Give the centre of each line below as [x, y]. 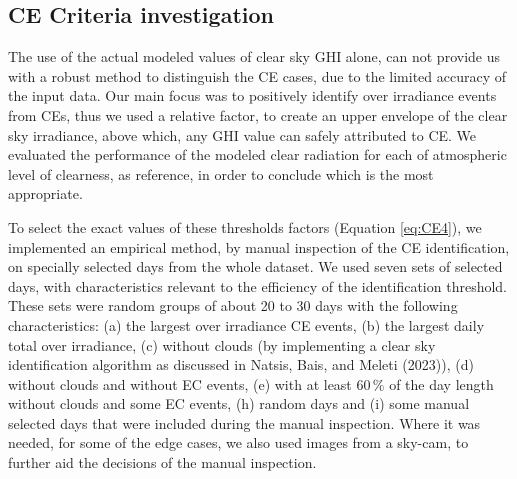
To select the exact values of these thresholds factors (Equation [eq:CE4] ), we [245, 226]
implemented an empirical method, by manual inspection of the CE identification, [259, 246]
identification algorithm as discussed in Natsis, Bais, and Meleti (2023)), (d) [241, 364]
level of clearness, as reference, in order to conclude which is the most [221, 173]
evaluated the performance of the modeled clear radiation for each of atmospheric [257, 154]
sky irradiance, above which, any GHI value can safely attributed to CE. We [242, 134]
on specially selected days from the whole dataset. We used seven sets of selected [255, 266]
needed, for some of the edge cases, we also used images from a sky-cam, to [238, 442]
